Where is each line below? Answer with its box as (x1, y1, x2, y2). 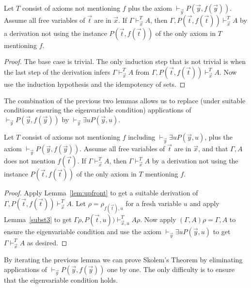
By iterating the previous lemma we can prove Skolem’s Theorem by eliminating (4, 255, 243, 265)
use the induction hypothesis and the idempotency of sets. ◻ (4, 79, 186, 89)
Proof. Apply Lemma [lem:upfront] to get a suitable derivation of (4, 188, 198, 198)
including (128, 132, 156, 142)
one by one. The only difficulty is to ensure (107, 264, 235, 274)
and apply (189, 198, 220, 208)
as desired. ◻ (27, 237, 67, 247)
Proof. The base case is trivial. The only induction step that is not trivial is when (4, 56, 246, 66)
